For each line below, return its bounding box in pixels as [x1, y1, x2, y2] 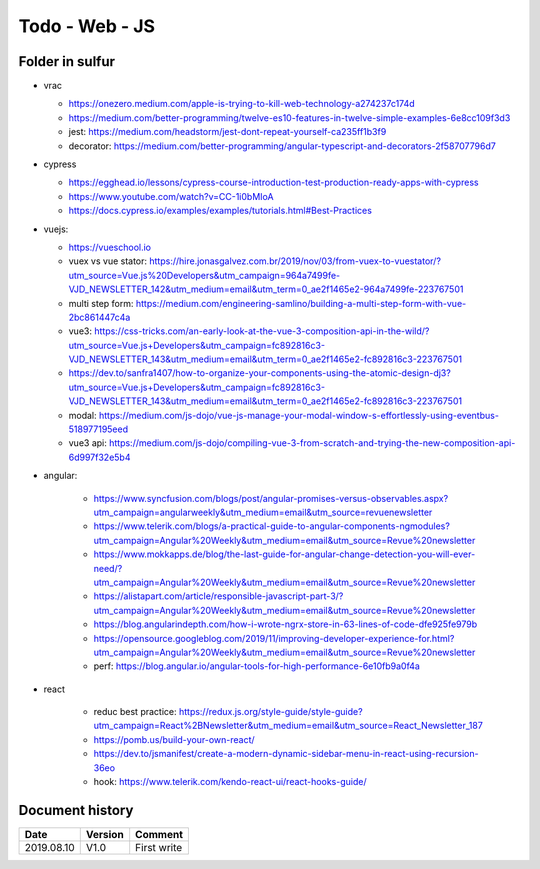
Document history [18, 801, 134, 819]
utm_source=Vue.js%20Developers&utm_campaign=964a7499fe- [68, 269, 341, 281]
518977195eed [68, 423, 129, 435]
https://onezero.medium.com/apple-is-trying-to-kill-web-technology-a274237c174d [68, 98, 415, 110]
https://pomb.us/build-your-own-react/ [93, 733, 255, 745]
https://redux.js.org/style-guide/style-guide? [178, 706, 364, 718]
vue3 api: [68, 437, 107, 449]
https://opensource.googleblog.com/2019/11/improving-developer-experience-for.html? [93, 632, 455, 644]
